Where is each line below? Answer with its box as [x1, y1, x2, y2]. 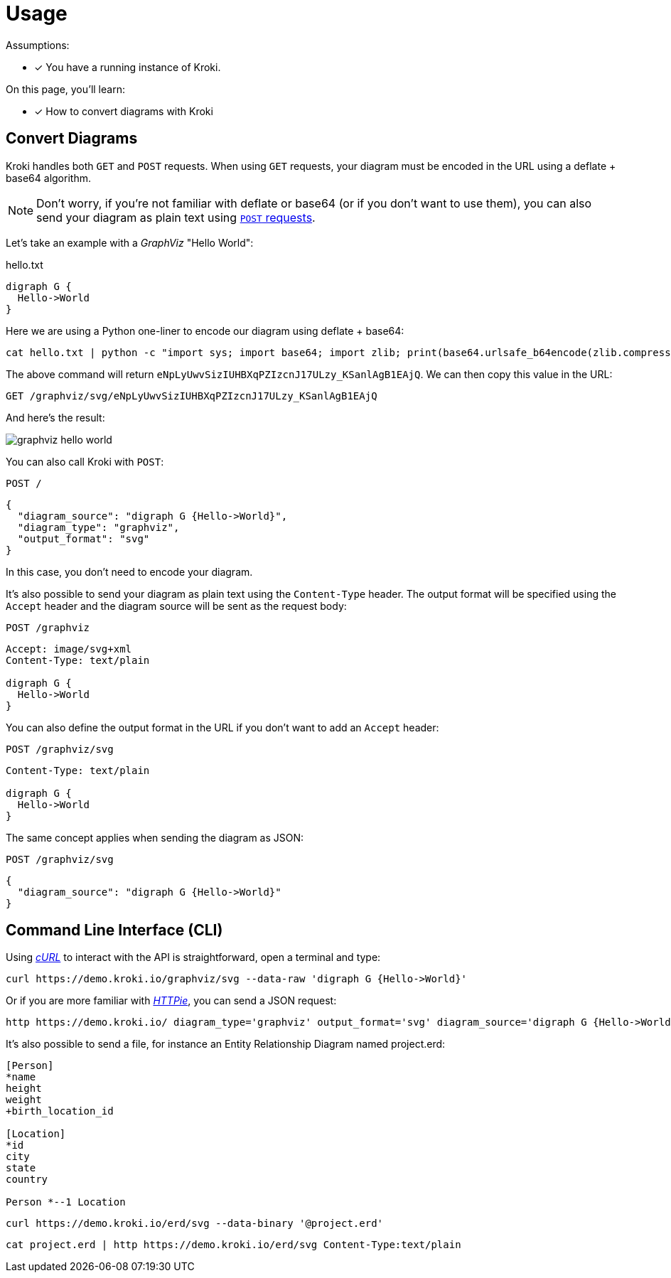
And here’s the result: [6, 411, 105, 424]
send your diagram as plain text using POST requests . [36, 210, 316, 225]
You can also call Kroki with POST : [6, 455, 164, 468]
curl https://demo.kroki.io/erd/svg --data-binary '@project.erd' [6, 1218, 384, 1230]
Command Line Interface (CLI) [6, 921, 223, 940]
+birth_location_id [6, 1105, 114, 1117]
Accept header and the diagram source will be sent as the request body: [6, 599, 347, 612]
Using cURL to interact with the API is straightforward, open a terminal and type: [6, 951, 381, 964]
